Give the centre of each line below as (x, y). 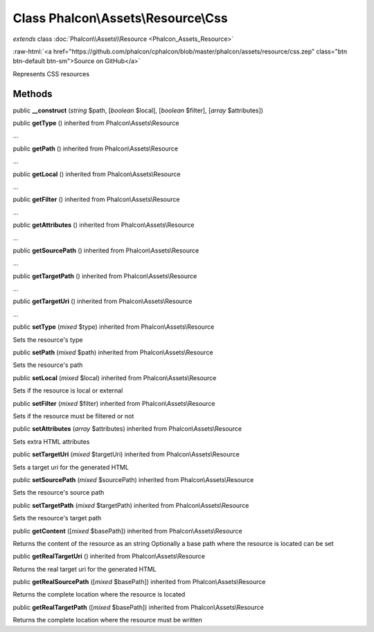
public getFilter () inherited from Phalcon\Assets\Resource (96, 199)
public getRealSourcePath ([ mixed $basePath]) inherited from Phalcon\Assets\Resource (139, 582)
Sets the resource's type (48, 339)
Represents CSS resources (51, 74)
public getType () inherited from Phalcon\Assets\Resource (96, 123)
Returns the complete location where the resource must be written (107, 620)
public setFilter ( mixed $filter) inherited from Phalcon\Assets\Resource (114, 403)
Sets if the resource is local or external (68, 391)
